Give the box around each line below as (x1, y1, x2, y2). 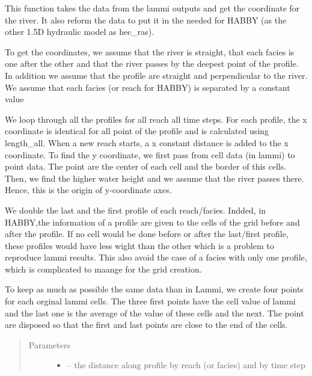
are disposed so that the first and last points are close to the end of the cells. (5, 318, 288, 331)
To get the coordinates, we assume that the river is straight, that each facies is (5, 45, 295, 58)
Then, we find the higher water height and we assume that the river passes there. (5, 171, 304, 184)
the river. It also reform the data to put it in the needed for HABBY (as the (5, 13, 287, 26)
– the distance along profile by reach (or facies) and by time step (67, 359, 305, 371)
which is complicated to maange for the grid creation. (5, 262, 202, 275)
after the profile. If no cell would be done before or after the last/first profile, (5, 227, 289, 240)
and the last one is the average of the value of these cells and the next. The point (5, 306, 304, 319)
